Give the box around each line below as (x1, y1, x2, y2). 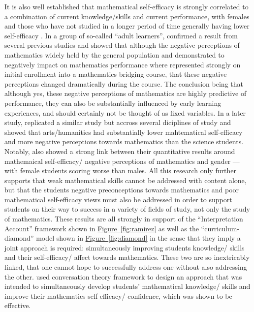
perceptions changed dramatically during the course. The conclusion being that (4, 78, 243, 89)
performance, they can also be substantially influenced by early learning (4, 97, 222, 108)
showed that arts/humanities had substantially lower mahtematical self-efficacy (4, 126, 243, 137)
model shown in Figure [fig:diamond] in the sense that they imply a (36, 233, 241, 243)
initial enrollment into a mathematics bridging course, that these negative (4, 69, 227, 79)
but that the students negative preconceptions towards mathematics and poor (4, 185, 239, 195)
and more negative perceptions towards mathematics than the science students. (4, 136, 244, 147)
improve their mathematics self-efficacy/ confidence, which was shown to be (4, 290, 232, 301)
